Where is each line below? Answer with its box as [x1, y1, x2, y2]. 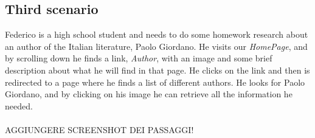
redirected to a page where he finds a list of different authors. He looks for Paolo [5, 75, 305, 88]
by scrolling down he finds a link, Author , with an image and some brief [5, 52, 272, 64]
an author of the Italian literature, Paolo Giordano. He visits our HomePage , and [5, 40, 308, 52]
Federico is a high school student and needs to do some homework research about [5, 28, 308, 41]
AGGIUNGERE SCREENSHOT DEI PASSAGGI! [5, 123, 194, 136]
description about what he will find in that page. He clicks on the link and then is [5, 63, 310, 76]
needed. [5, 99, 33, 112]
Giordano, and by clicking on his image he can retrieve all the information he [5, 88, 292, 100]
